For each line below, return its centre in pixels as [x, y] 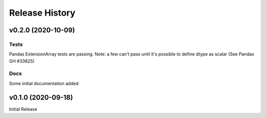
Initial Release [23, 109]
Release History [42, 13]
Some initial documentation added [44, 83]
